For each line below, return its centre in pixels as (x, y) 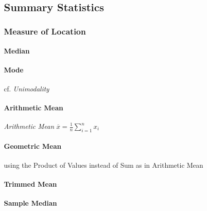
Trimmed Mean (30, 184)
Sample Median (31, 202)
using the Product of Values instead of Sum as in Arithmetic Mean (104, 165)
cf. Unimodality (27, 88)
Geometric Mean (33, 146)
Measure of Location (45, 31)
